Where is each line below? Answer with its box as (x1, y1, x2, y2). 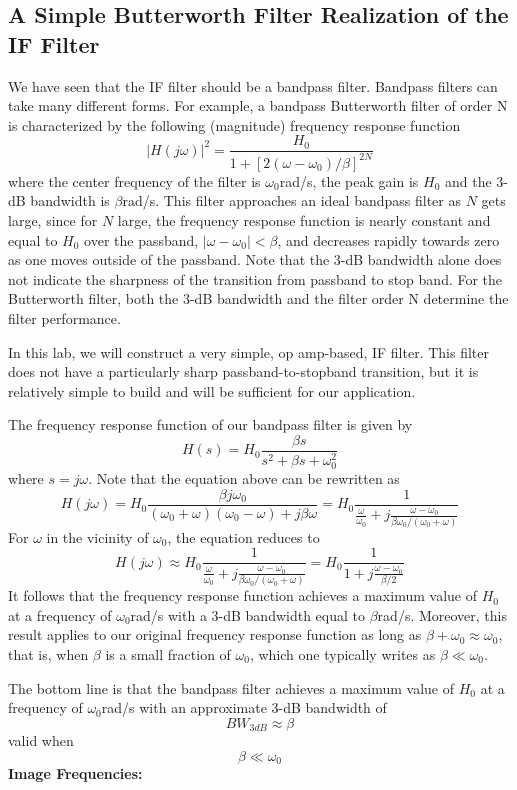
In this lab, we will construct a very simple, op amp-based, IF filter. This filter (8, 341, 489, 362)
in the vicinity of (46, 526, 149, 547)
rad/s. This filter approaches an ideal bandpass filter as (122, 190, 461, 211)
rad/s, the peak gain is (279, 170, 419, 191)
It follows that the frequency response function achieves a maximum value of (8, 585, 477, 606)
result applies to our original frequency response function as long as (8, 624, 422, 645)
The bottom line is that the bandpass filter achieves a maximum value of (8, 677, 454, 698)
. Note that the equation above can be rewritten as (88, 468, 400, 489)
